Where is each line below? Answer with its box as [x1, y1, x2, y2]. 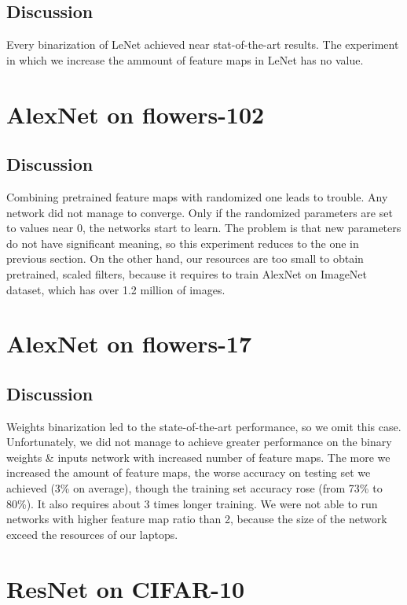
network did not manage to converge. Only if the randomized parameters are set [6, 204, 393, 220]
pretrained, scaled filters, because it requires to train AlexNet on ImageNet [6, 265, 368, 282]
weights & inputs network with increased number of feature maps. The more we [6, 448, 390, 465]
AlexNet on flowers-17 [6, 327, 252, 360]
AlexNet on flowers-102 [6, 98, 265, 130]
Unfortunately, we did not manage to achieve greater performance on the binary [6, 433, 392, 450]
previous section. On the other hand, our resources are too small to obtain [6, 250, 364, 267]
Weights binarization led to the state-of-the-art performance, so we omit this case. [6, 418, 401, 434]
